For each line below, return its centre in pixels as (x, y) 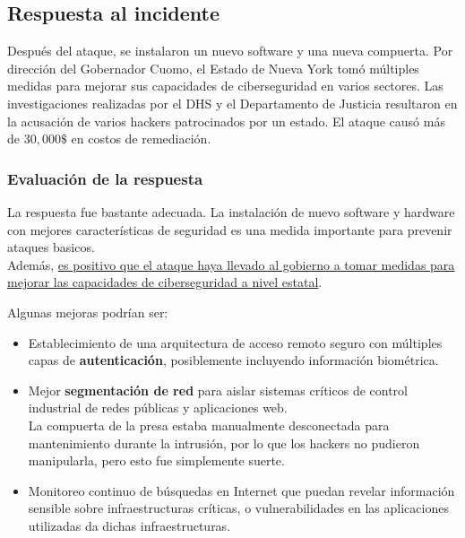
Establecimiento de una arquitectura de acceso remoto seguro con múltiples (235, 342)
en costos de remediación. (141, 139)
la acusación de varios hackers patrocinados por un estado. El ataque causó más (226, 121)
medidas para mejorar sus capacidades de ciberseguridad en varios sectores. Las (225, 86)
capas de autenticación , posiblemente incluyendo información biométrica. (233, 360)
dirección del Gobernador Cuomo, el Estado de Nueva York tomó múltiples (213, 68)
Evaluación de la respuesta (105, 178)
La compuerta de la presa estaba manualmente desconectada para (209, 425)
